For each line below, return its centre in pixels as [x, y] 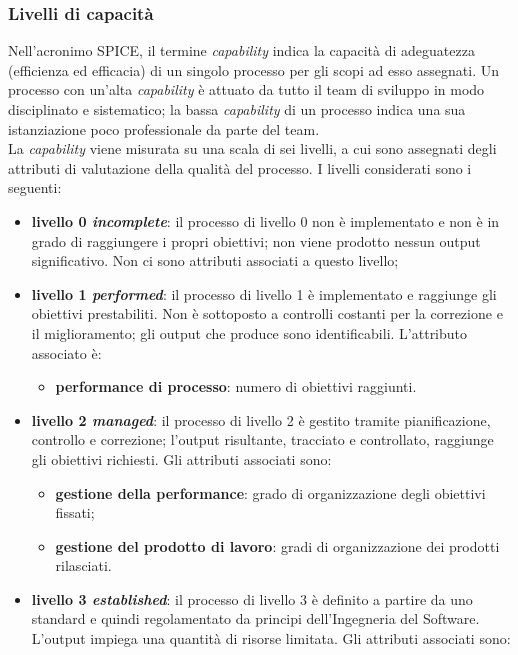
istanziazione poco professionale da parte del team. [164, 128]
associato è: [66, 352]
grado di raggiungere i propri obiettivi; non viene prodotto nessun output [256, 240]
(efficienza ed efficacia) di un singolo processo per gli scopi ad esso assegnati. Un [254, 69]
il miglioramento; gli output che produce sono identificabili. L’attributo [249, 332]
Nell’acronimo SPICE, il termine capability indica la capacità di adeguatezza [241, 50]
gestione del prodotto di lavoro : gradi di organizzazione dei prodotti [277, 545]
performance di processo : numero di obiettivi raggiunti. [236, 386]
